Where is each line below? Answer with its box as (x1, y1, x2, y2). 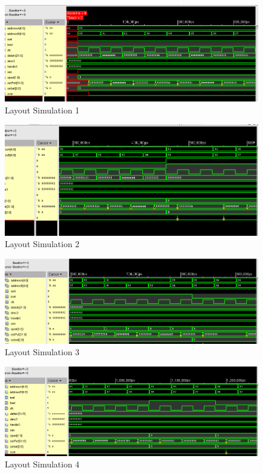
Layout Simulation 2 (5, 238, 79, 250)
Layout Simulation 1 (5, 103, 79, 116)
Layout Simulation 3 (5, 346, 79, 358)
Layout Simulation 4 (5, 458, 79, 470)
